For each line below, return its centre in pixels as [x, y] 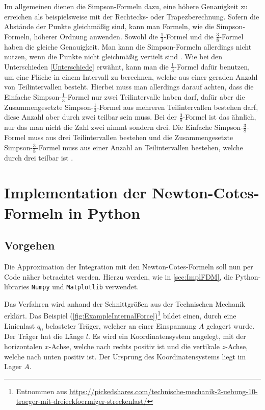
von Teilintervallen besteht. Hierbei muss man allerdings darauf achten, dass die [129, 87]
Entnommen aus [42, 391]
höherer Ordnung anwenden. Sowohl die [96, 36]
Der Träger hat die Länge [44, 336]
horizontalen [23, 346]
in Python [104, 212]
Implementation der [75, 192]
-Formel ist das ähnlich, [219, 117]
